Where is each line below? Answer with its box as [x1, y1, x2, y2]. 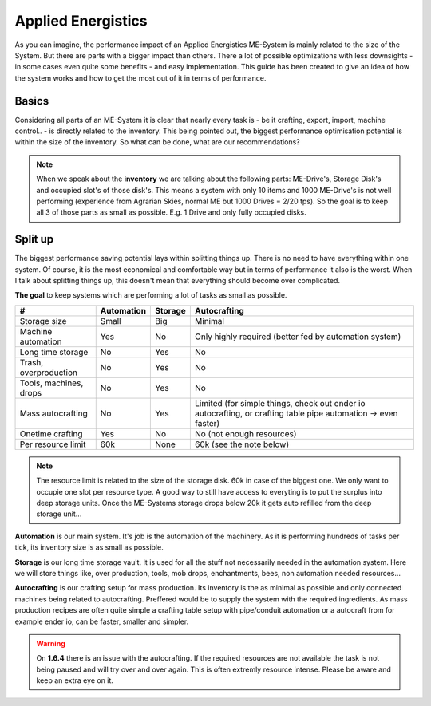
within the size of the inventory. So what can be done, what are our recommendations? [14, 137, 301, 147]
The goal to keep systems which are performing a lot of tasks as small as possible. [14, 290, 287, 300]
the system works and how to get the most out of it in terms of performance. [14, 73, 267, 83]
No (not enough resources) [194, 428, 297, 439]
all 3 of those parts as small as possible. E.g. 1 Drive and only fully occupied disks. [36, 207, 306, 217]
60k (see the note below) [194, 439, 290, 450]
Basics [14, 94, 49, 108]
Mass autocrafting [19, 408, 88, 419]
